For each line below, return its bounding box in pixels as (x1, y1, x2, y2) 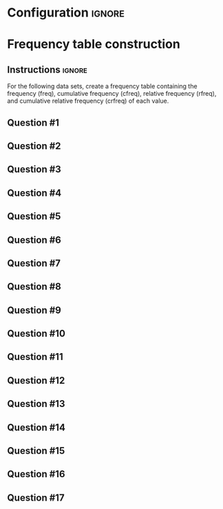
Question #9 (7, 304, 62, 316)
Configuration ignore (7, 5, 125, 21)
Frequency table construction (7, 37, 180, 52)
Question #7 (7, 257, 61, 269)
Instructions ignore (7, 63, 87, 75)
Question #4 (7, 187, 62, 199)
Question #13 (7, 398, 65, 410)
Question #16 (7, 468, 65, 480)
